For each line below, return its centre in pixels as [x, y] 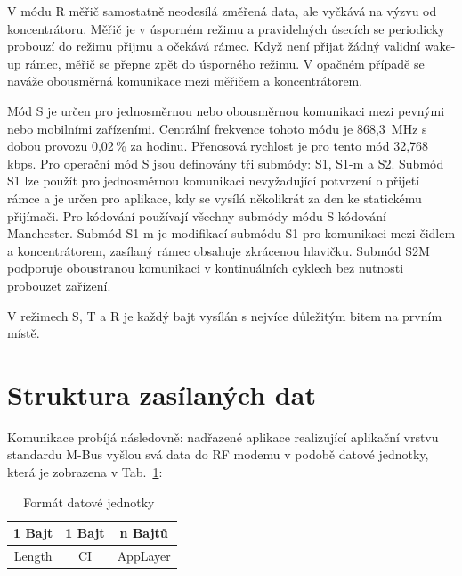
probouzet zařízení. [59, 285]
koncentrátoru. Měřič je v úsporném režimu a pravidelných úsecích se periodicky [226, 28]
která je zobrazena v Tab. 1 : [85, 472]
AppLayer [144, 556]
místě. [24, 333]
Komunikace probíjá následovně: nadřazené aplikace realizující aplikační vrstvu [223, 436]
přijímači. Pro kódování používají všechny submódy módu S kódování [197, 215]
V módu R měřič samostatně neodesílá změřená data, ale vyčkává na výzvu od [222, 11]
